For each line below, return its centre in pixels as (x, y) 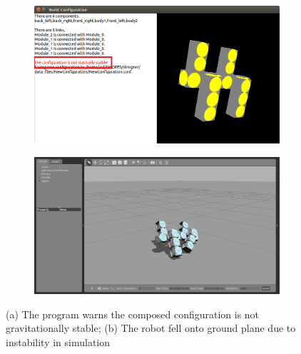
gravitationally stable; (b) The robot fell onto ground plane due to (151, 328)
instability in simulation (58, 342)
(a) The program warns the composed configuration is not (133, 314)
